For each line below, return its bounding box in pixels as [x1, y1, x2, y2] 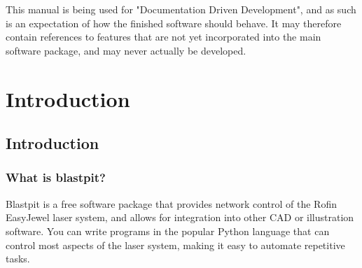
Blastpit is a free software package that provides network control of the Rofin [6, 196, 337, 211]
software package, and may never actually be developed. [6, 43, 246, 57]
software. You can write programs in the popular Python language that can [6, 223, 330, 238]
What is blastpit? [6, 169, 106, 186]
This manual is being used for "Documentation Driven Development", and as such [6, 2, 356, 16]
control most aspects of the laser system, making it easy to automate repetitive [6, 237, 345, 252]
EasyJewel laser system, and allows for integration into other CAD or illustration [6, 210, 354, 225]
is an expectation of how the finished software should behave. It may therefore [6, 15, 342, 30]
